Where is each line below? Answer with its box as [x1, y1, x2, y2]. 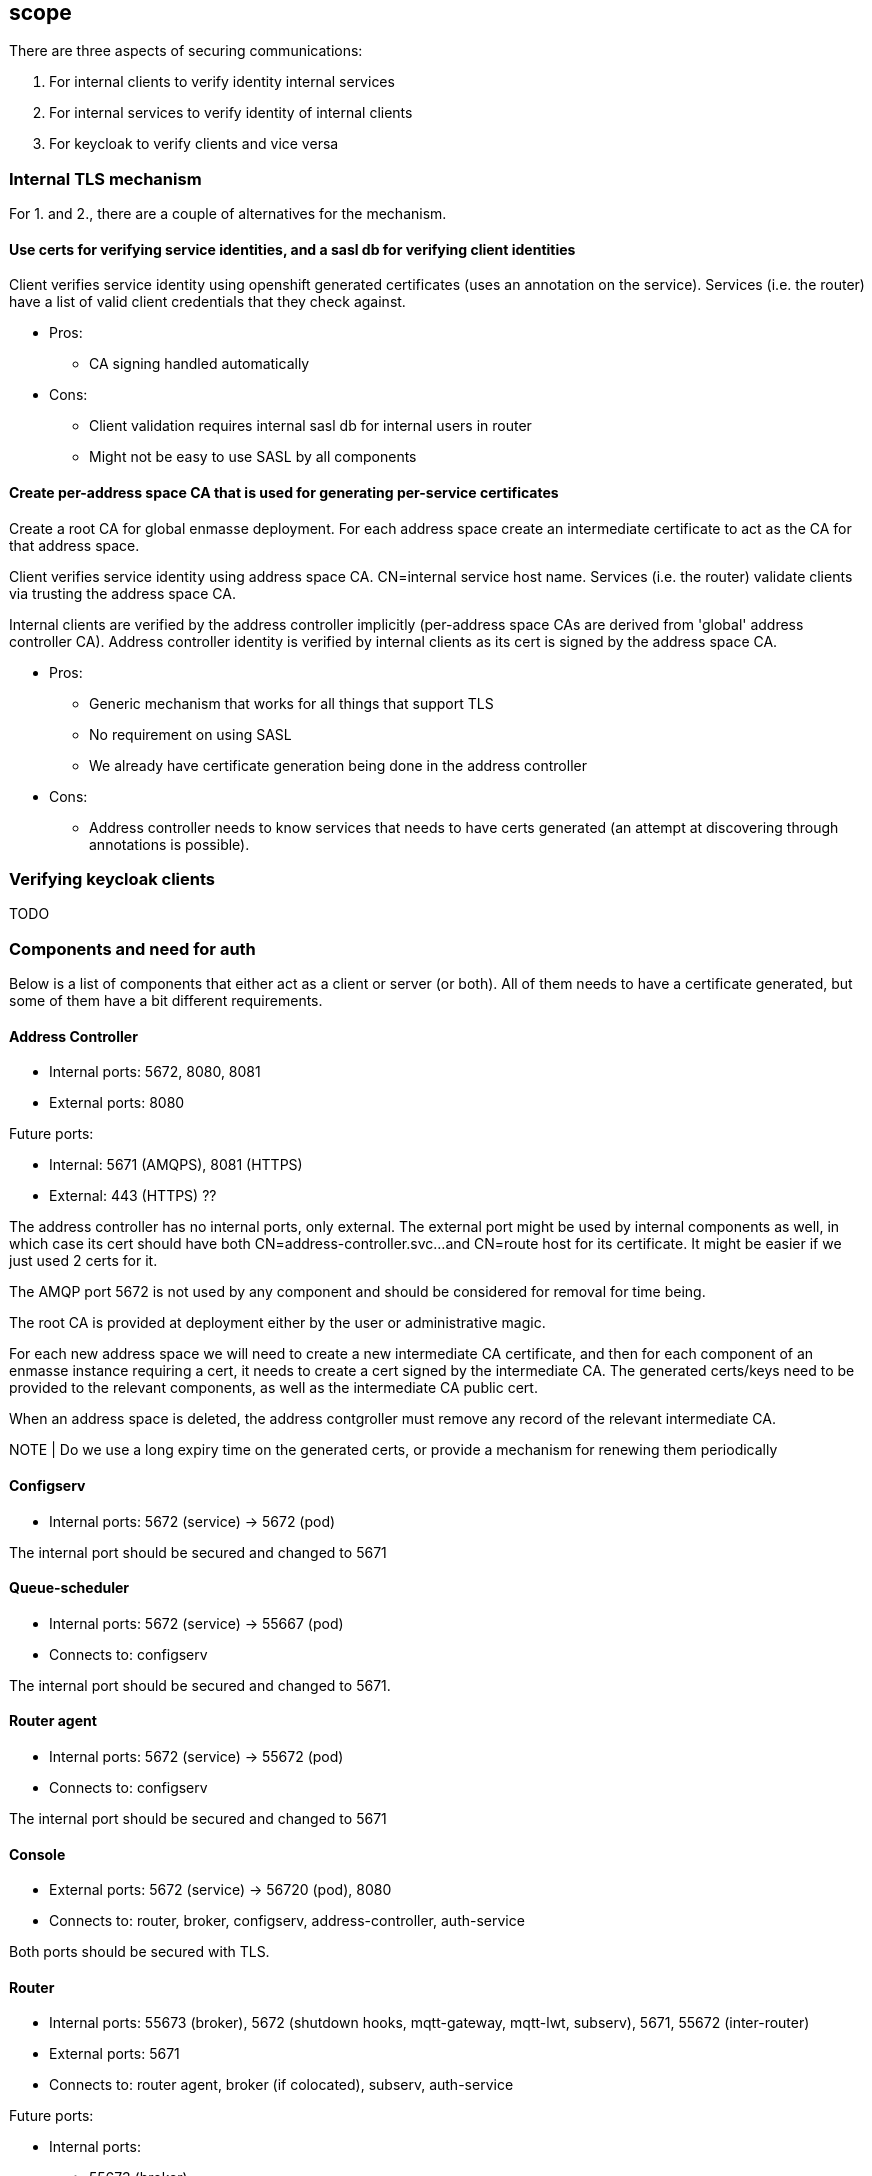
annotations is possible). [89, 835, 250, 853]
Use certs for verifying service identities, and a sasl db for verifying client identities [9, 240, 576, 258]
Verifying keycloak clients [9, 868, 216, 889]
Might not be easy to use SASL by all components [89, 448, 417, 466]
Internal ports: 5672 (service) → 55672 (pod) [49, 1747, 344, 1765]
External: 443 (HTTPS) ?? [49, 1187, 217, 1205]
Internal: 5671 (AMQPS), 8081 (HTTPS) [49, 1156, 303, 1174]
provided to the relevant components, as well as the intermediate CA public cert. [9, 1379, 538, 1397]
